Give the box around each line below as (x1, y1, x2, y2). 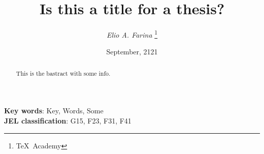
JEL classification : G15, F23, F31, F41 (4, 115, 131, 126)
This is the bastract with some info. (16, 69, 111, 77)
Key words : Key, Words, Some (4, 105, 104, 116)
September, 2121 (106, 46, 158, 57)
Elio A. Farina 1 (106, 28, 158, 40)
